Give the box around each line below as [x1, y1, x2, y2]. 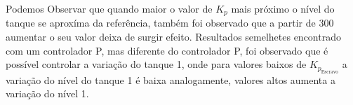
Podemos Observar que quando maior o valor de [6, 1, 213, 15]
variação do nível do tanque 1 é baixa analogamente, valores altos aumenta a [6, 72, 335, 87]
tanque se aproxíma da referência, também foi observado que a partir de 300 [6, 15, 334, 30]
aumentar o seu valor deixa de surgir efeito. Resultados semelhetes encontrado [6, 29, 341, 44]
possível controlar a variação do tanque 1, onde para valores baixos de [6, 57, 307, 71]
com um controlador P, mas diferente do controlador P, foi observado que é [6, 43, 328, 57]
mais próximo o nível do [231, 1, 335, 15]
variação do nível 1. [6, 86, 89, 101]
